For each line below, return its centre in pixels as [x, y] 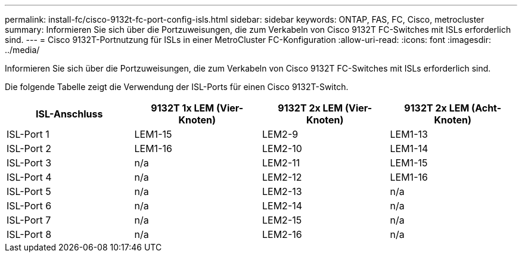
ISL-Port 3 [29, 163]
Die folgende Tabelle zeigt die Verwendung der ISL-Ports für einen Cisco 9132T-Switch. [177, 87]
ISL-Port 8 [29, 234]
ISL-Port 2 [29, 148]
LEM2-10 [282, 148]
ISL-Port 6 [29, 206]
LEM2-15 [282, 220]
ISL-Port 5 [29, 191]
